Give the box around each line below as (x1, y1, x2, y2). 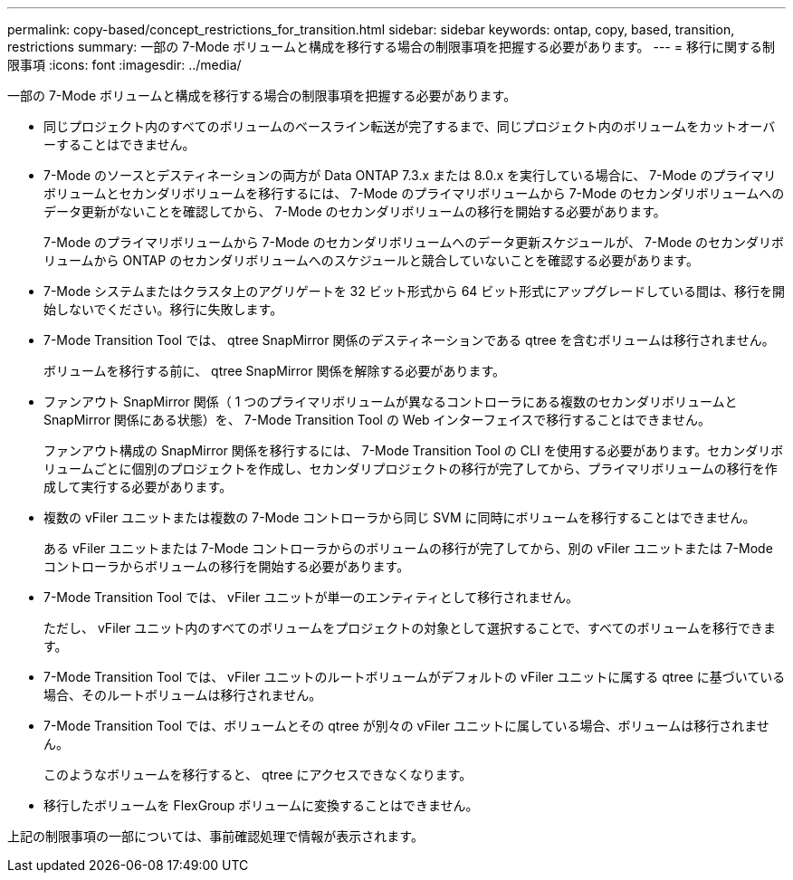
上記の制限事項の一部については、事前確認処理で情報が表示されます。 (7, 828, 424, 844)
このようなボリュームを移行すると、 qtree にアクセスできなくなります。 (43, 767, 473, 782)
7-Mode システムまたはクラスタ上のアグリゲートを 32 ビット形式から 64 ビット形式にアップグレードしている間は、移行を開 (43, 283, 785, 299)
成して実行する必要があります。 (43, 479, 233, 494)
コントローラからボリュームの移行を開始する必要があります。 (43, 559, 410, 574)
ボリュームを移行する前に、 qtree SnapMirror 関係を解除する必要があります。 (43, 363, 506, 378)
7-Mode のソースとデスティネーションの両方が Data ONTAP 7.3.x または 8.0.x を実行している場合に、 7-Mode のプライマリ (43, 167, 777, 183)
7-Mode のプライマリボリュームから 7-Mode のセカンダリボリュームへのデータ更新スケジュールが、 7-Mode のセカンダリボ (43, 234, 784, 250)
